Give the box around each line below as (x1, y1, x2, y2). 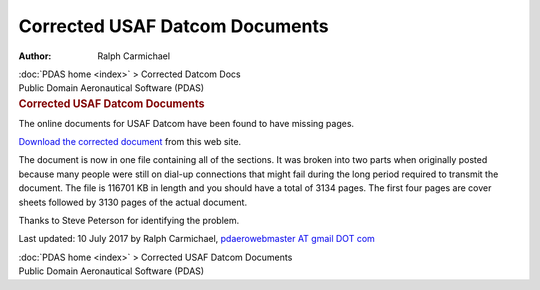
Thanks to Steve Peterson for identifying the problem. (18, 214, 240, 226)
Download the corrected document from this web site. (18, 135, 242, 147)
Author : (18, 50, 52, 62)
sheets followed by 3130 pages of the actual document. (18, 196, 248, 208)
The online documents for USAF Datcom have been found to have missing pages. (18, 117, 355, 129)
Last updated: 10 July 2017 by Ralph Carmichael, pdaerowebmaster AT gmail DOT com (18, 233, 375, 245)
